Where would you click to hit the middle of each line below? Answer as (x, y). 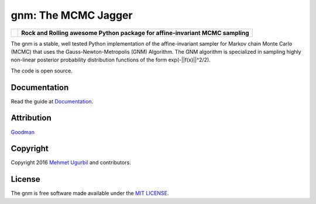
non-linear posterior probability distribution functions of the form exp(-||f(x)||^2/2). (111, 60)
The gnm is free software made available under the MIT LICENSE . (90, 193)
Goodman (23, 132)
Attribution (31, 118)
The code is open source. (42, 71)
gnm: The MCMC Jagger (72, 15)
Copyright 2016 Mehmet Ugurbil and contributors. (71, 162)
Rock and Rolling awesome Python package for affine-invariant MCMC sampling (135, 33)
